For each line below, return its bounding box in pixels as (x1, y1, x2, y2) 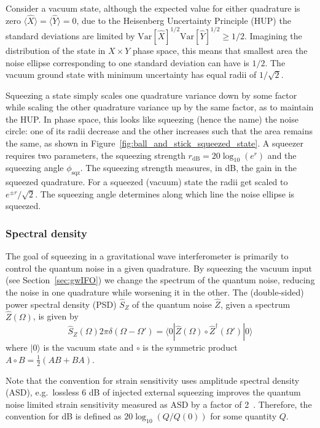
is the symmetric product (142, 341, 238, 354)
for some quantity (210, 410, 277, 422)
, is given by (33, 310, 79, 323)
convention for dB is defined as (6, 410, 122, 422)
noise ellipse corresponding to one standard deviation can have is (6, 56, 249, 69)
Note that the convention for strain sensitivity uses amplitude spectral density (6, 373, 300, 386)
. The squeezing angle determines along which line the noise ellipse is (35, 187, 295, 200)
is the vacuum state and (43, 341, 134, 354)
